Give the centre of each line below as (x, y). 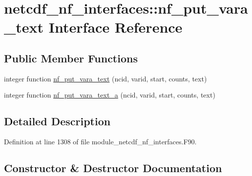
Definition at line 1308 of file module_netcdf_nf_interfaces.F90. (100, 142)
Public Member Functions (71, 58)
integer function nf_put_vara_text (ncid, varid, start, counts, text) (105, 78)
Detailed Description (57, 121)
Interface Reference (115, 27)
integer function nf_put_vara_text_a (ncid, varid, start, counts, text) (110, 95)
